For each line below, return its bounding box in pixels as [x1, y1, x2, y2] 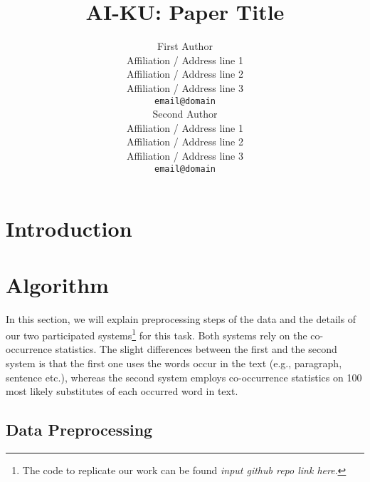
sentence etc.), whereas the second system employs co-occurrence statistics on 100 [6, 369, 362, 384]
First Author [157, 39, 213, 53]
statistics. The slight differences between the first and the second [55, 342, 337, 357]
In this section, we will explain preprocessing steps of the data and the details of [6, 311, 356, 326]
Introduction [6, 214, 132, 243]
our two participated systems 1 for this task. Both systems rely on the [6, 326, 307, 342]
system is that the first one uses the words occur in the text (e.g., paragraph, [6, 355, 342, 370]
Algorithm [6, 270, 109, 299]
